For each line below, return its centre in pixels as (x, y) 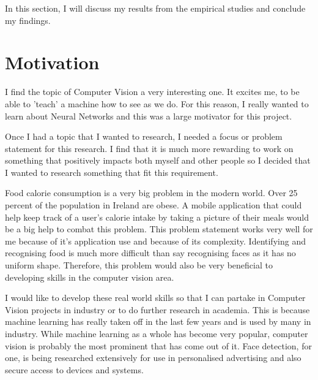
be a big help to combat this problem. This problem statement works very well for (159, 229)
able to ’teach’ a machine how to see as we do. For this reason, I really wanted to (157, 103)
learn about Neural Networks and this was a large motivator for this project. (149, 116)
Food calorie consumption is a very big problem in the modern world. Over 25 (151, 193)
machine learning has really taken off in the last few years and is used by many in (158, 321)
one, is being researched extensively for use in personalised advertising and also (153, 358)
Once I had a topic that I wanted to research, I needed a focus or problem (144, 136)
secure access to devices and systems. (74, 369)
